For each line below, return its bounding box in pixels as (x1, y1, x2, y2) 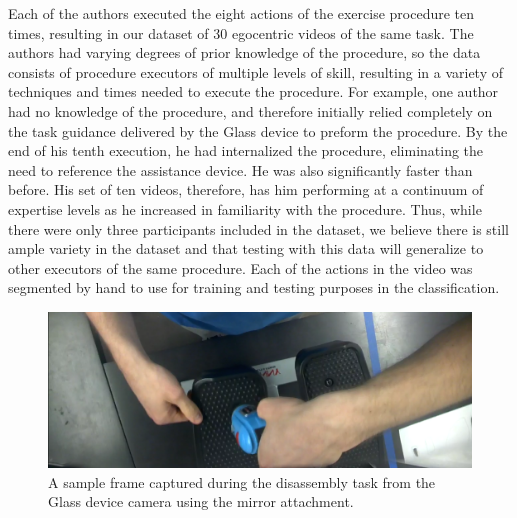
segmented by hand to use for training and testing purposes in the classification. (8, 277, 500, 298)
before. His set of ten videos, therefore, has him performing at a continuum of (8, 179, 484, 200)
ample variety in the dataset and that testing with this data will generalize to (8, 238, 484, 259)
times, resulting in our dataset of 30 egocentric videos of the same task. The (8, 22, 474, 43)
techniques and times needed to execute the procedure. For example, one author (8, 81, 499, 102)
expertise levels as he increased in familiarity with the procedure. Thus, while (8, 198, 482, 219)
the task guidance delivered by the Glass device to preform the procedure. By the (8, 120, 508, 141)
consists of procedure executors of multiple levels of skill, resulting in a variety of (8, 61, 503, 82)
